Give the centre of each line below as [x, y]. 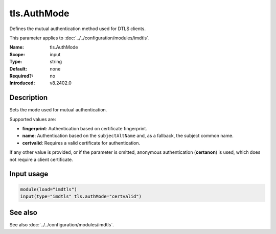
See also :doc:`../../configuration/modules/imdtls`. [62, 225]
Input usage [29, 174]
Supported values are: [33, 119]
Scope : [17, 54]
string [56, 62]
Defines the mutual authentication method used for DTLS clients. [77, 29]
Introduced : [22, 83]
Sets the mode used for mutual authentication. [58, 110]
